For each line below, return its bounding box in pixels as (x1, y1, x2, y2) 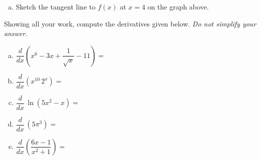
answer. (4, 28, 28, 38)
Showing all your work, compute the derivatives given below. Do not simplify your (4, 18, 256, 28)
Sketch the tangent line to (16, 1, 96, 11)
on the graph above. (147, 1, 209, 11)
